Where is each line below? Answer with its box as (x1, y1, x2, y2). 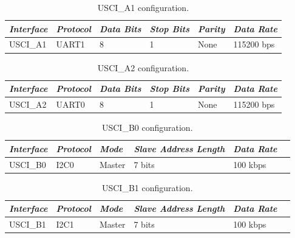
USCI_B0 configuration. (101, 121, 193, 134)
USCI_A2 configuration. (97, 61, 189, 74)
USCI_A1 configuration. (97, 1, 189, 13)
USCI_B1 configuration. (101, 181, 193, 194)
